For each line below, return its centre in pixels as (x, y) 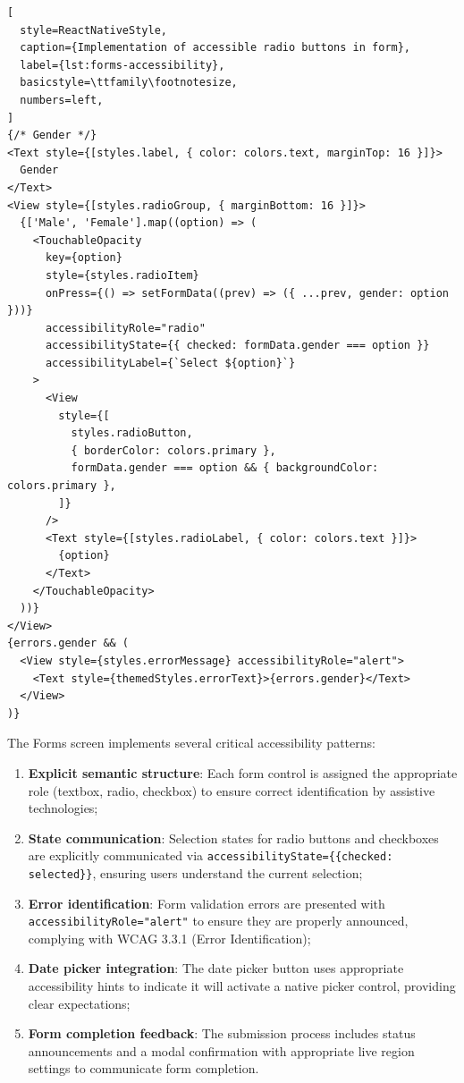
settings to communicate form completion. (143, 1068)
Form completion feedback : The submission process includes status (222, 1033)
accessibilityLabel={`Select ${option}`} (170, 363)
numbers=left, (62, 100)
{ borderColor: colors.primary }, (173, 450)
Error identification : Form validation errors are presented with (207, 903)
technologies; (63, 808)
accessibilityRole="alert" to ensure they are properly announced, (218, 921)
